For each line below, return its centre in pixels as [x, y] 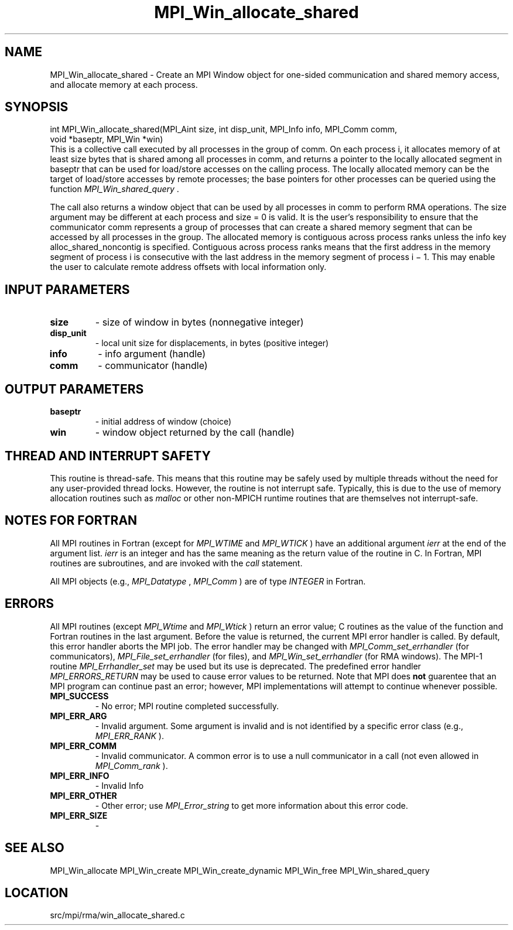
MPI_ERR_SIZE [79, 815]
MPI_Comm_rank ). [131, 765]
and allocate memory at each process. [124, 84]
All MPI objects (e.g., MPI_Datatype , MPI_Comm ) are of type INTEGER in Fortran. [208, 581]
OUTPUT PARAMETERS [74, 389]
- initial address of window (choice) [163, 422]
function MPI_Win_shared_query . [114, 189]
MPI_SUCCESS [79, 696]
